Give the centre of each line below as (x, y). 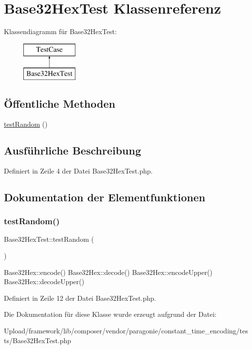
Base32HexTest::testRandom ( (49, 239)
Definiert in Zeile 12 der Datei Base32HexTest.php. (80, 298)
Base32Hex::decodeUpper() (44, 281)
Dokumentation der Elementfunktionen (105, 197)
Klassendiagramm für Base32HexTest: (60, 31)
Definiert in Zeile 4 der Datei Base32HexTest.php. (78, 170)
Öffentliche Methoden (60, 104)
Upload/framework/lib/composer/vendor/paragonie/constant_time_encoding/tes (126, 331)
